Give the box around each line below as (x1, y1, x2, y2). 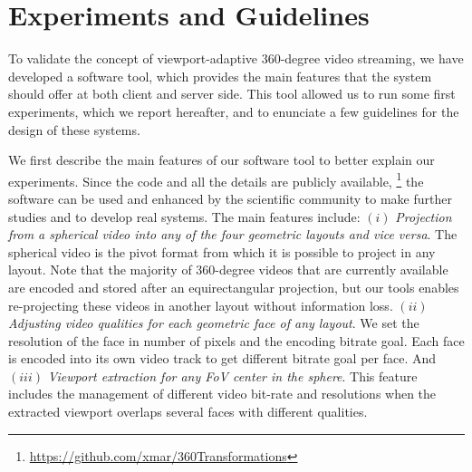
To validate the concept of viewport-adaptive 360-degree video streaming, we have (8, 49, 464, 68)
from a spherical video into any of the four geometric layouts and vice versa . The (8, 225, 458, 244)
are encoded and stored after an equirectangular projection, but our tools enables (8, 277, 459, 296)
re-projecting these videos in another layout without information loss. (8, 295, 393, 314)
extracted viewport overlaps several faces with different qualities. (8, 402, 368, 421)
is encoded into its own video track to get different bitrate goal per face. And (8, 349, 437, 368)
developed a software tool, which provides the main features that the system (8, 66, 432, 85)
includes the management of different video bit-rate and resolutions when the (8, 384, 437, 403)
